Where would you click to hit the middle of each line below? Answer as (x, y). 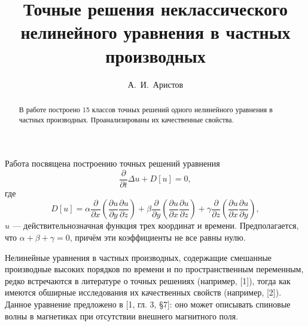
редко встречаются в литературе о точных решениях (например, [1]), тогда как (148, 280)
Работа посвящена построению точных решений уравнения (112, 163)
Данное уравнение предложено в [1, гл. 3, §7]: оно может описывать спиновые (148, 304)
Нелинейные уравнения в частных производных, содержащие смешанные (138, 257)
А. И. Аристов (155, 84)
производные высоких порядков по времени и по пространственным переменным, (154, 269)
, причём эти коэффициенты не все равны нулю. (158, 237)
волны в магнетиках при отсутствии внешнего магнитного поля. (122, 316)
